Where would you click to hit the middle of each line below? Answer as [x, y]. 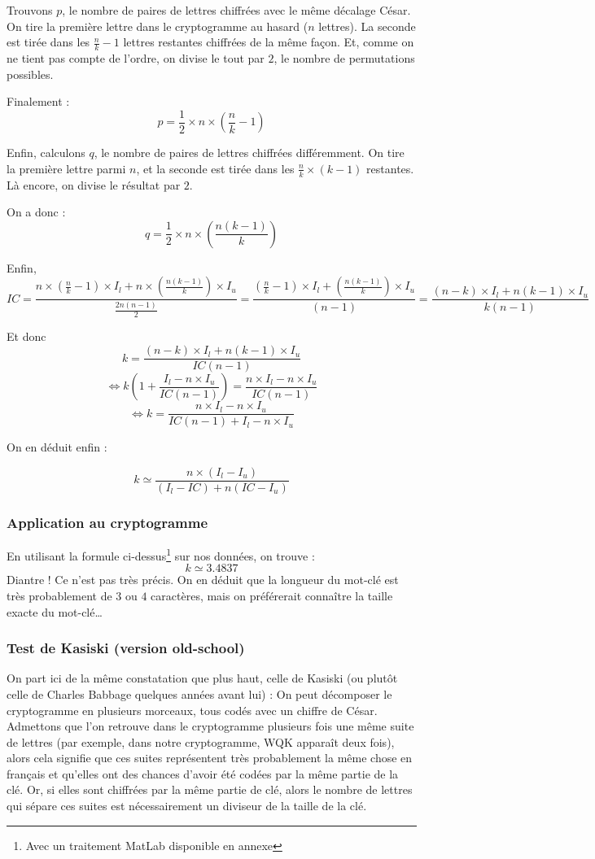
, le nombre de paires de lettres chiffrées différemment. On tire [249, 153]
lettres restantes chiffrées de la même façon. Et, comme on [269, 42]
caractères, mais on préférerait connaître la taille [272, 595]
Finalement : [38, 101]
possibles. [30, 74]
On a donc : [36, 212]
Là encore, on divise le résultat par [94, 184]
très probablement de [59, 595]
